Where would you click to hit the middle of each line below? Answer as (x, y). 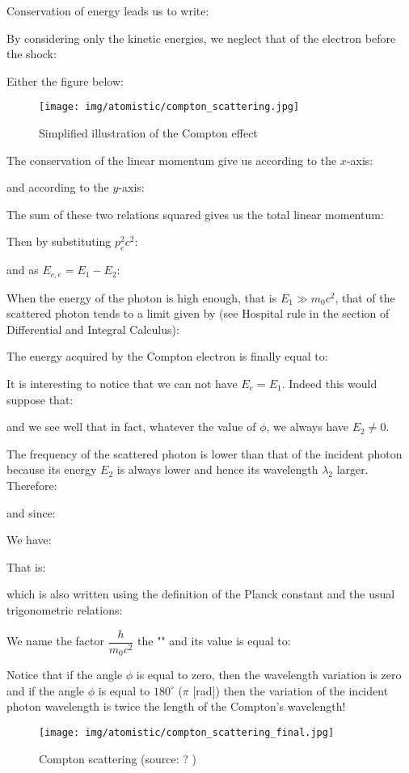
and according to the (58, 187)
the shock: (32, 54)
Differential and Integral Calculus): (93, 329)
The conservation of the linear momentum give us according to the (172, 160)
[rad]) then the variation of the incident (291, 690)
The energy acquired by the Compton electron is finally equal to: (167, 356)
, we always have (308, 427)
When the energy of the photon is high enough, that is (142, 297)
